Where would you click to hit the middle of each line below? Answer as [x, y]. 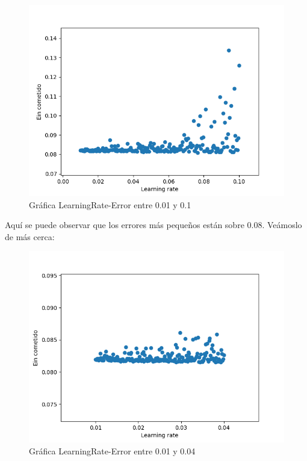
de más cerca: [30, 236]
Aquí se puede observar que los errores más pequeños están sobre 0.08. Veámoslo [153, 225]
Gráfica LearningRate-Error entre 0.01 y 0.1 [110, 204]
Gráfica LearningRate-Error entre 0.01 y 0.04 [112, 450]
